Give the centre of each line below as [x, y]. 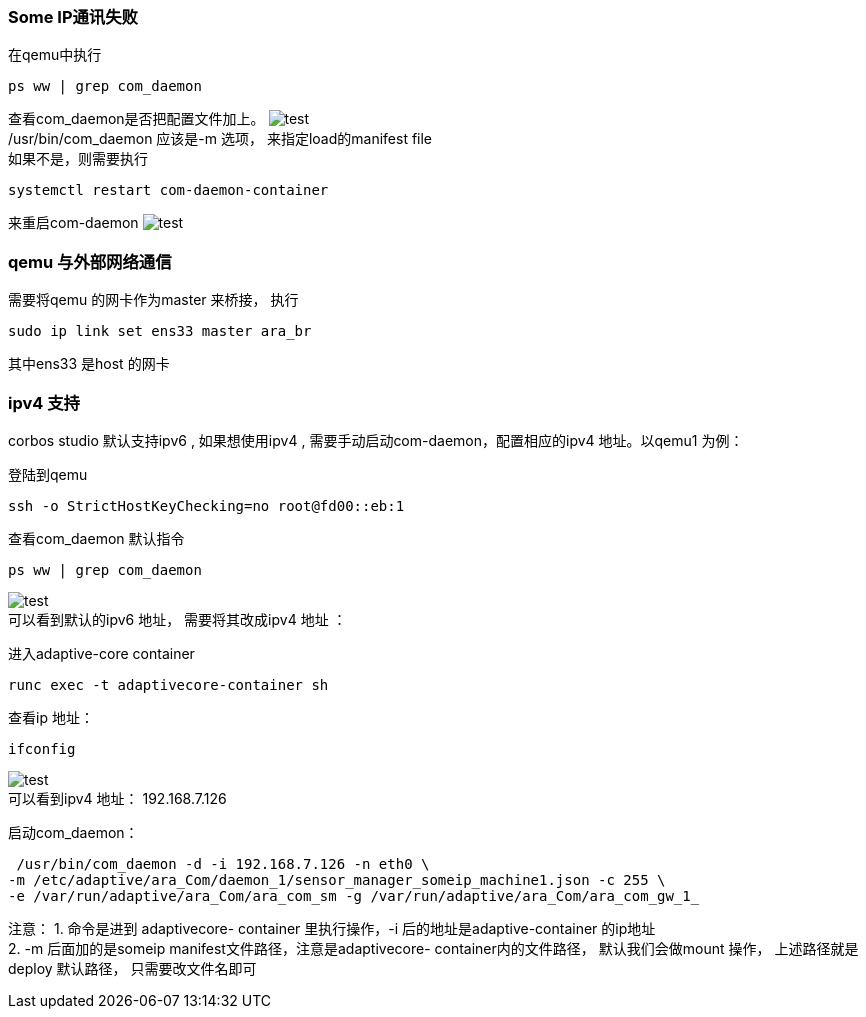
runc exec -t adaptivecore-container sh [168, 684]
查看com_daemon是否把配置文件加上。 [136, 119]
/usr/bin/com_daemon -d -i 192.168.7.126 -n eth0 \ [223, 863]
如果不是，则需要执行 [78, 159]
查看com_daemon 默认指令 [96, 538]
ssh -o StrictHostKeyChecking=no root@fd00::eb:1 [206, 505]
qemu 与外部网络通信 [90, 261]
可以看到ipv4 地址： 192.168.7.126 [117, 798]
